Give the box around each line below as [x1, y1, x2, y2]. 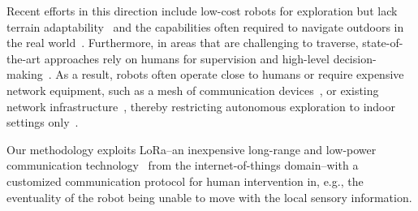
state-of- [362, 34, 403, 51]
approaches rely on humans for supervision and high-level [44, 50, 330, 67]
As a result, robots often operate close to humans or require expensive [55, 66, 404, 83]
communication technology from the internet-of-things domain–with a [6, 157, 359, 174]
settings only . [6, 114, 79, 131]
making [6, 66, 43, 83]
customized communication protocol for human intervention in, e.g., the [6, 172, 364, 189]
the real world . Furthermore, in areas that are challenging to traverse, [6, 34, 359, 51]
